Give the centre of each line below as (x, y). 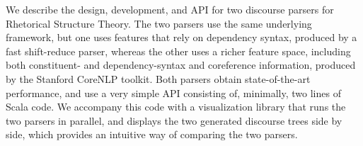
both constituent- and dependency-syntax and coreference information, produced (181, 65)
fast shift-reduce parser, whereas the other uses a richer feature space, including (178, 51)
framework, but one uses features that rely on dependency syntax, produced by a (181, 37)
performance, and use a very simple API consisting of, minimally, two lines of (173, 92)
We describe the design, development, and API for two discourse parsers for (170, 9)
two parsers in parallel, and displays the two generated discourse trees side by (174, 120)
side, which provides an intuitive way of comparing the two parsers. (152, 134)
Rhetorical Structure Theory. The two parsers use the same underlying (159, 23)
